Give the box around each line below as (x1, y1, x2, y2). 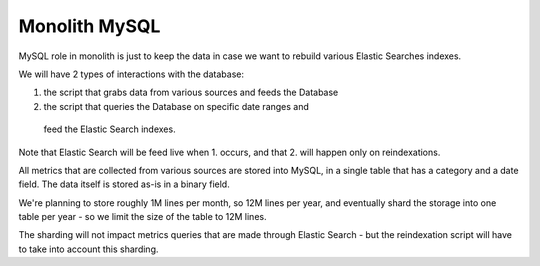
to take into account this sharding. (18, 243, 159, 255)
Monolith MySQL (18, 15, 161, 37)
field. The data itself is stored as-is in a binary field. (18, 178, 230, 190)
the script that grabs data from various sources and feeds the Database (43, 86, 339, 99)
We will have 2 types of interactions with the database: (18, 68, 245, 80)
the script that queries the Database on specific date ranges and (43, 100, 310, 112)
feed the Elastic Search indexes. (43, 123, 176, 135)
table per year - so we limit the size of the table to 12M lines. (18, 211, 267, 223)
